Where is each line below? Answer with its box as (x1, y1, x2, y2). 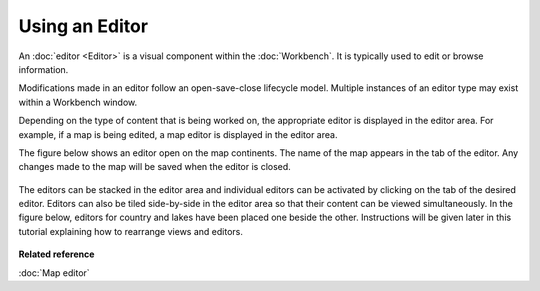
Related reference (18, 248, 95, 260)
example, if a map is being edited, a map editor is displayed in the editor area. (18, 128, 338, 140)
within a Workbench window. (18, 96, 138, 108)
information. (18, 63, 69, 75)
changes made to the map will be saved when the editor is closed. (18, 161, 292, 173)
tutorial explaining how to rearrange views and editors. (18, 225, 244, 237)
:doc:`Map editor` (18, 266, 90, 279)
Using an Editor (18, 15, 149, 37)
